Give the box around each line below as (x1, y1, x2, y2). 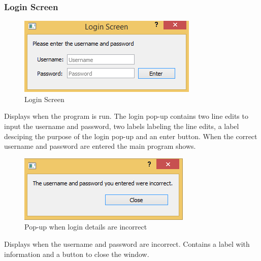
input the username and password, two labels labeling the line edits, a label (4, 121, 239, 131)
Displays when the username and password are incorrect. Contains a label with (4, 238, 250, 249)
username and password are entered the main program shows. (4, 141, 196, 151)
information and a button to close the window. (4, 248, 149, 259)
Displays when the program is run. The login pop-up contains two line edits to (4, 111, 248, 121)
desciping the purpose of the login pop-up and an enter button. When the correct (4, 130, 257, 141)
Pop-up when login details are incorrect (24, 221, 147, 232)
